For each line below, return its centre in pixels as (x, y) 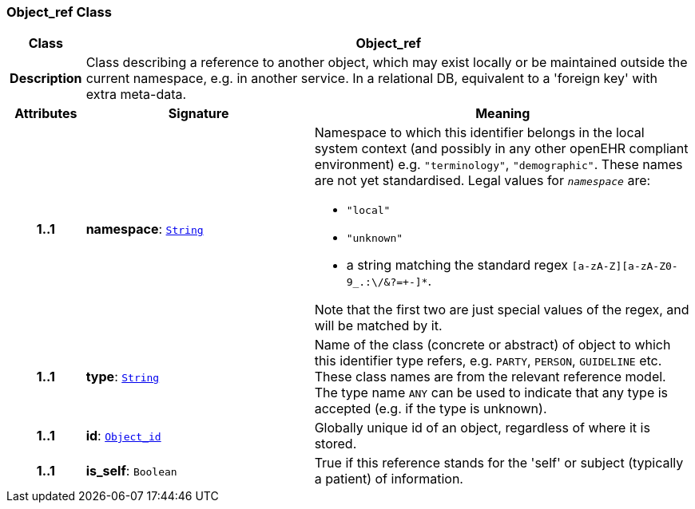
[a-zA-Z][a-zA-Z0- (625, 266)
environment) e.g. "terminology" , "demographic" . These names (498, 165)
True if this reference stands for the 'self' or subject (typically (499, 463)
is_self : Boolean (131, 471)
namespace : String (145, 229)
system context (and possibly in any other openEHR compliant (501, 149)
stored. (336, 444)
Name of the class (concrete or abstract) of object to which (492, 345)
